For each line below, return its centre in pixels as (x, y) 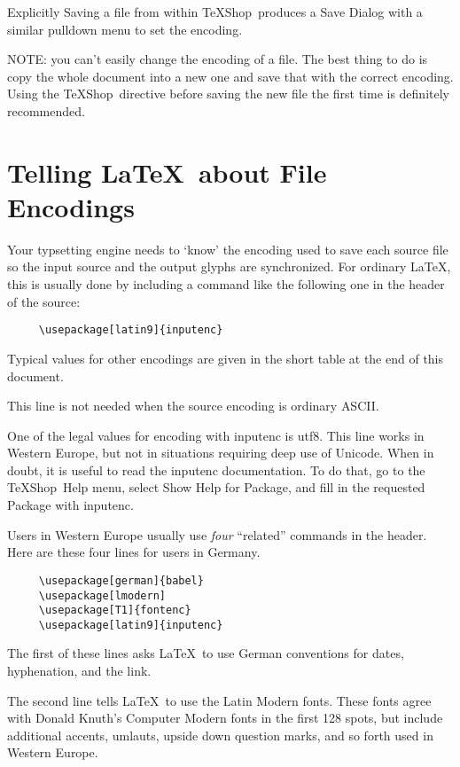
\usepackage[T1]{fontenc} (115, 610)
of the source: (44, 301)
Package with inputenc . (70, 505)
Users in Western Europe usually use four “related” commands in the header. (217, 534)
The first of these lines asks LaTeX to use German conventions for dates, (206, 653)
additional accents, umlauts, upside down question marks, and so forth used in (220, 735)
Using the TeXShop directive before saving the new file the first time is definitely (228, 94)
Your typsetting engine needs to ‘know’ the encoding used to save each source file (228, 249)
